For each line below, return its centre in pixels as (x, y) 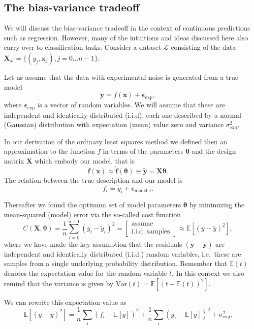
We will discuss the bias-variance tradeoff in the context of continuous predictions (127, 28)
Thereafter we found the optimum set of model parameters (93, 205)
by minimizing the (217, 205)
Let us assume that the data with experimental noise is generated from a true (121, 77)
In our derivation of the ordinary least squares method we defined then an (116, 141)
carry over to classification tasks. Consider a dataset (83, 47)
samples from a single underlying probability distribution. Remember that (116, 263)
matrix (14, 161)
